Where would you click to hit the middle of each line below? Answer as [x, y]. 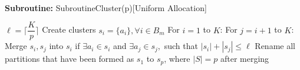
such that [181, 46]
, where [177, 59]
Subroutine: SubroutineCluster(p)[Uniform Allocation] [106, 7]
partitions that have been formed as [70, 59]
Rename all [275, 46]
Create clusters [69, 29]
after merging [245, 59]
